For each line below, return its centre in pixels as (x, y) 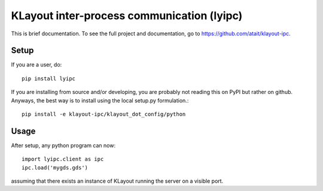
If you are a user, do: (36, 65)
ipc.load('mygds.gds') (55, 167)
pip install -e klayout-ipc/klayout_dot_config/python (104, 114)
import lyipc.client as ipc (63, 159)
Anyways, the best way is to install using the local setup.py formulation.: (100, 100)
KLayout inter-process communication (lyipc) (127, 16)
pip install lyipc (49, 78)
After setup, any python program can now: (63, 145)
